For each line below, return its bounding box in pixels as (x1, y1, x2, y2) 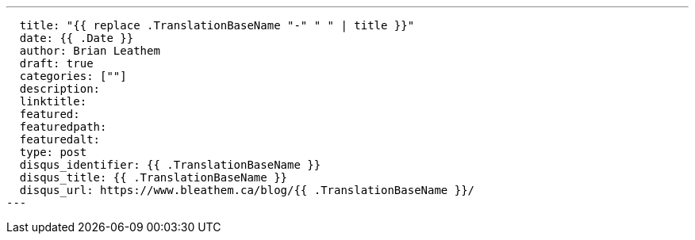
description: (19, 82, 101, 95)
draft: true (19, 57, 94, 70)
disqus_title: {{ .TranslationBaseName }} (19, 171, 288, 184)
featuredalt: (19, 133, 101, 146)
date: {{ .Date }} (19, 32, 134, 44)
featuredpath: (19, 120, 107, 133)
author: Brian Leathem (19, 44, 160, 57)
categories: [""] (19, 70, 127, 82)
